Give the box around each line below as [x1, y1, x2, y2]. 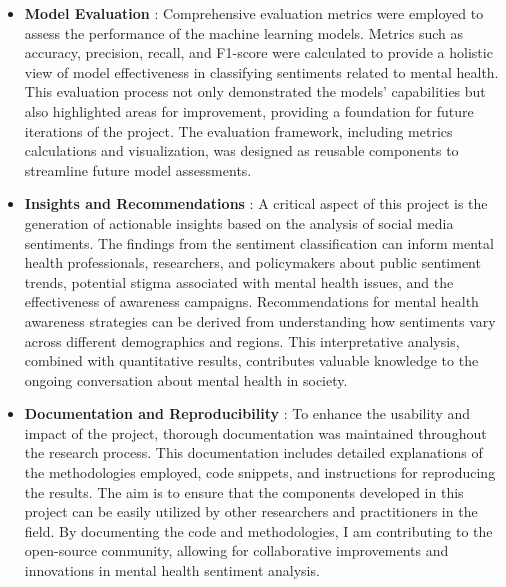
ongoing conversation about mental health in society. [24, 369, 348, 390]
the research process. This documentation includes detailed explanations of [24, 442, 483, 463]
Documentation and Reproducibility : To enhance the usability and [24, 403, 471, 424]
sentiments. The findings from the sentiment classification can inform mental [24, 232, 494, 253]
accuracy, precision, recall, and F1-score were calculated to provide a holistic [24, 42, 493, 63]
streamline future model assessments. [24, 159, 252, 180]
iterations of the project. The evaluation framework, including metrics [24, 120, 453, 141]
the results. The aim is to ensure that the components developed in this [24, 481, 464, 502]
